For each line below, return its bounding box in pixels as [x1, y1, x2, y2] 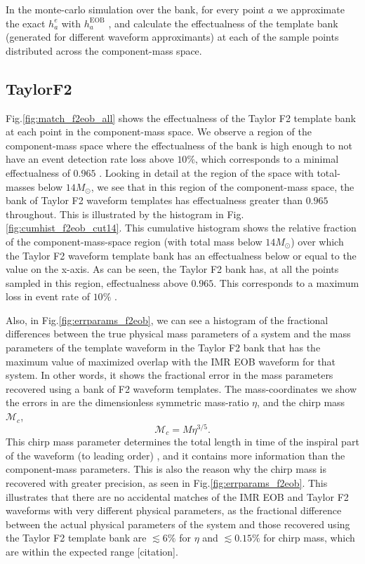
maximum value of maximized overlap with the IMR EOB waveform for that [6, 354, 336, 368]
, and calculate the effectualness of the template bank [108, 15, 338, 30]
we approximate [277, 2, 345, 16]
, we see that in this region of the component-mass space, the [91, 179, 354, 194]
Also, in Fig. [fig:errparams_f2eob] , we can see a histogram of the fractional [6, 312, 328, 327]
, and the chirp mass [257, 395, 345, 410]
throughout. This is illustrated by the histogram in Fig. [6, 206, 244, 221]
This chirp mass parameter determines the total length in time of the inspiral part [6, 434, 359, 449]
